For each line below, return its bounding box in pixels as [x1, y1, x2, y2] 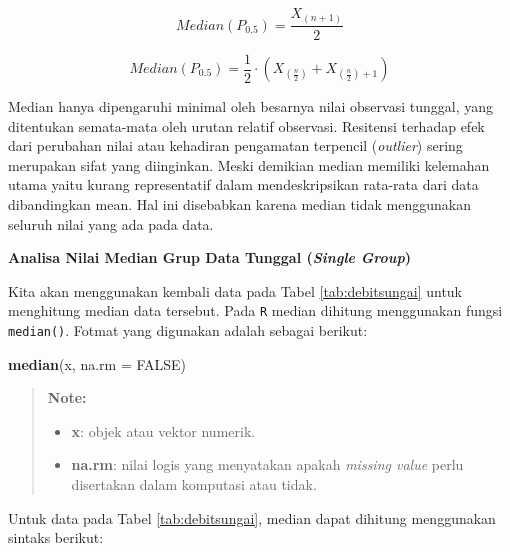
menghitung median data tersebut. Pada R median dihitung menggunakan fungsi [8, 300, 503, 321]
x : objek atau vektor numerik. [71, 420, 256, 441]
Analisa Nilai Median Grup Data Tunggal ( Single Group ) [8, 247, 412, 268]
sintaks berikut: [8, 527, 104, 548]
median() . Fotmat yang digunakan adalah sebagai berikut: [8, 320, 368, 341]
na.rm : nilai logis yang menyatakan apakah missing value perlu [71, 454, 464, 475]
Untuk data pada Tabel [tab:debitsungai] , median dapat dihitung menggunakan [8, 507, 496, 528]
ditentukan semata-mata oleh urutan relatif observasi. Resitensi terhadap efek [8, 115, 485, 136]
